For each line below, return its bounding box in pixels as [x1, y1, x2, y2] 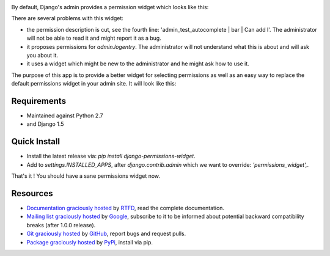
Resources [11, 188, 53, 199]
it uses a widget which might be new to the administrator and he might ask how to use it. [26, 60, 250, 67]
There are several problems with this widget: [11, 15, 123, 22]
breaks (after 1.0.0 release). [26, 221, 96, 229]
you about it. [26, 51, 58, 59]
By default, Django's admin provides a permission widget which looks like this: [11, 4, 209, 10]
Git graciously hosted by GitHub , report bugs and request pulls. [26, 230, 186, 238]
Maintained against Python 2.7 [26, 112, 103, 119]
